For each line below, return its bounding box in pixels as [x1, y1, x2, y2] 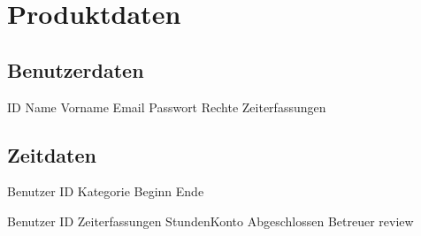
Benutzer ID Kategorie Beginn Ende [7, 182, 204, 201]
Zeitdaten [7, 141, 96, 168]
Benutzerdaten [7, 56, 144, 83]
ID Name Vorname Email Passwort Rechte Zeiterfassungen [7, 97, 326, 116]
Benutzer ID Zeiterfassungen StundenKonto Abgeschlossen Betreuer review [7, 211, 414, 230]
